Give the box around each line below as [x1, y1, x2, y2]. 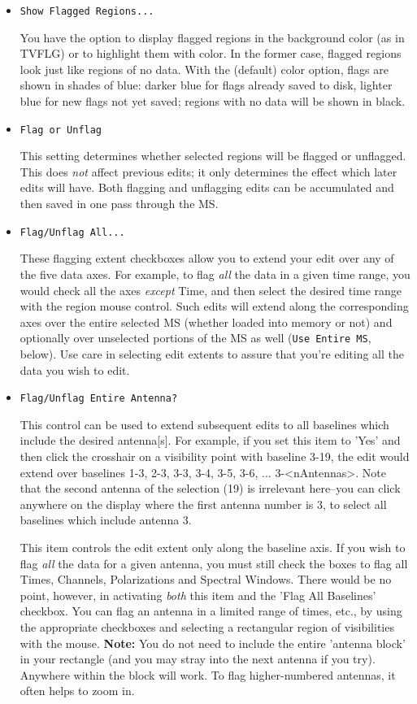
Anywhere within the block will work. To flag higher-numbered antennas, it [20, 666, 396, 683]
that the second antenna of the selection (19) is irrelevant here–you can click [20, 480, 401, 497]
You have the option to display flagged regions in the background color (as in [20, 28, 405, 46]
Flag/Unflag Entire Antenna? [20, 393, 178, 405]
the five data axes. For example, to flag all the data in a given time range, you [20, 265, 410, 282]
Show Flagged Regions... [20, 6, 154, 17]
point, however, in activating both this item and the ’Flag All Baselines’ [20, 586, 376, 603]
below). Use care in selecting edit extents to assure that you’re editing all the [20, 345, 404, 362]
